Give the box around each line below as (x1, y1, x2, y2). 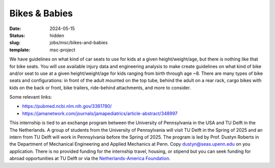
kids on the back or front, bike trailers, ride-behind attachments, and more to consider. (9, 85, 191, 91)
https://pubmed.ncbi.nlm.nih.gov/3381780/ (22, 103, 112, 109)
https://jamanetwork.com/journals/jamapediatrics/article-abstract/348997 (22, 110, 178, 117)
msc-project (49, 46, 76, 53)
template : (9, 46, 31, 53)
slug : (9, 40, 20, 46)
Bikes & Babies (9, 8, 73, 19)
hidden (49, 32, 65, 38)
